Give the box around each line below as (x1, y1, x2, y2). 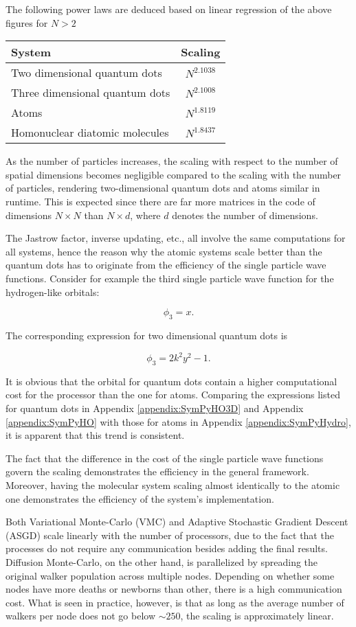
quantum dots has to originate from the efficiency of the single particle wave (5, 258, 326, 272)
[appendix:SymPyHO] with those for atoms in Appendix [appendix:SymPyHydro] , (5, 414, 351, 429)
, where (130, 207, 161, 222)
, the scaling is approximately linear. (180, 608, 334, 623)
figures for (5, 15, 48, 30)
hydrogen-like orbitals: (5, 284, 100, 299)
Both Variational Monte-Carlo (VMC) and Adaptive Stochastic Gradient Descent (5, 514, 348, 529)
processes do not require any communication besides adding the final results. (5, 541, 328, 556)
